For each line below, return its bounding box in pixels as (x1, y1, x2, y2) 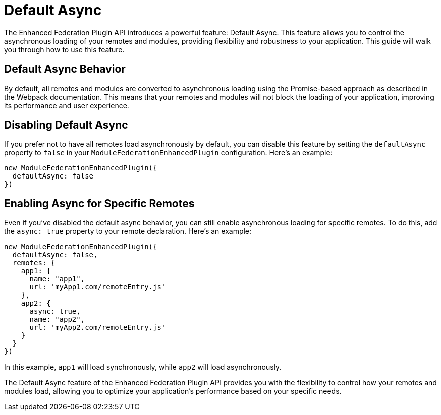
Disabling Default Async (4, 118, 128, 132)
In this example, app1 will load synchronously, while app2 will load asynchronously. (4, 363, 282, 372)
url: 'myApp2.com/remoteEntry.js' (29, 323, 166, 332)
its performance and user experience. (4, 101, 129, 110)
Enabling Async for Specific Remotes (4, 197, 195, 210)
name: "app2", (29, 315, 85, 324)
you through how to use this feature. (4, 45, 125, 54)
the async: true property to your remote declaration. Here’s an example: (4, 227, 252, 236)
